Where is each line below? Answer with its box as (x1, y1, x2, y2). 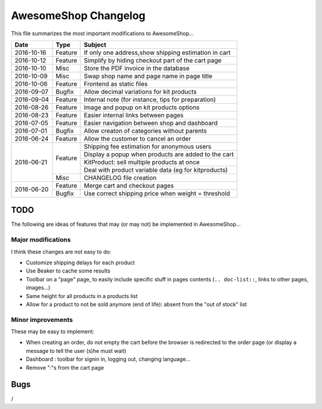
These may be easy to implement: (11, 328, 95, 335)
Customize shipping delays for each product (26, 259, 135, 266)
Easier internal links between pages (83, 111, 184, 119)
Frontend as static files (83, 79, 148, 88)
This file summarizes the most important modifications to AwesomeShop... (11, 30, 194, 37)
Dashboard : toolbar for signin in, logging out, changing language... (26, 355, 191, 363)
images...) (26, 284, 51, 292)
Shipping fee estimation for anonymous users (83, 142, 212, 150)
